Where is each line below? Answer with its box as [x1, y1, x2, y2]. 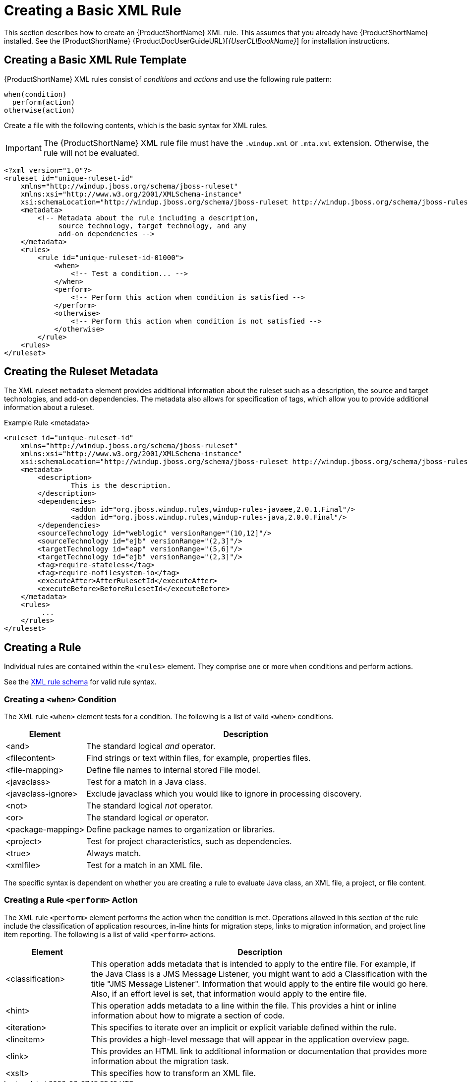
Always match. [86, 848, 141, 859]
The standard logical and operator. [86, 741, 216, 751]
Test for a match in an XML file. [86, 860, 203, 871]
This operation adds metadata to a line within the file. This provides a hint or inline [91, 1000, 397, 1011]
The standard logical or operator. [86, 812, 209, 823]
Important [5, 142, 42, 153]
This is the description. [70, 481, 172, 490]
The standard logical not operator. [86, 801, 213, 811]
